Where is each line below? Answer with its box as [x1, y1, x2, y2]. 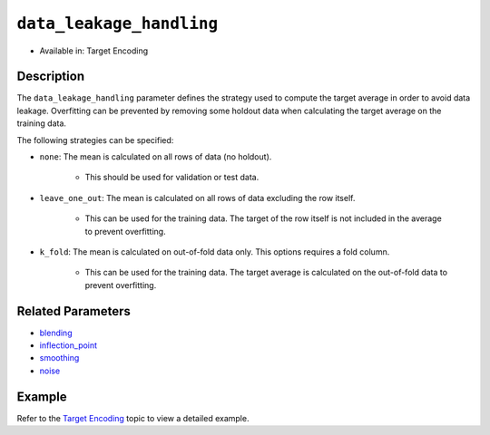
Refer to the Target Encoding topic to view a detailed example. [16, 412, 250, 423]
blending [39, 327, 73, 338]
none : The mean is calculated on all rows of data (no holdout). [39, 151, 272, 162]
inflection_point [39, 340, 98, 351]
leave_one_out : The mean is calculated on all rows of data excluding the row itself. [39, 192, 356, 203]
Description [16, 69, 85, 84]
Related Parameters [16, 304, 132, 319]
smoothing [39, 353, 80, 363]
